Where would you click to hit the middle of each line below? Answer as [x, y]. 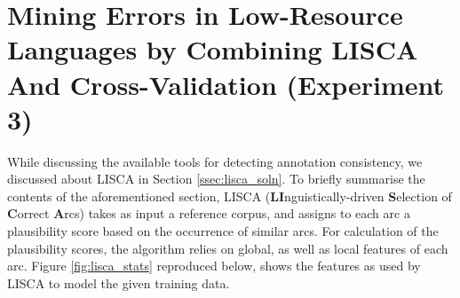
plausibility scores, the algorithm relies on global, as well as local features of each [228, 248]
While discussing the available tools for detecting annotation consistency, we [215, 161]
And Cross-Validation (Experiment [226, 84]
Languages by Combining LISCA [213, 49]
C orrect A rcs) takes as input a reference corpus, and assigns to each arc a [209, 213]
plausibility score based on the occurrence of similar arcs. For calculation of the [223, 231]
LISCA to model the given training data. [119, 282]
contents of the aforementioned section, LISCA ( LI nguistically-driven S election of [230, 196]
